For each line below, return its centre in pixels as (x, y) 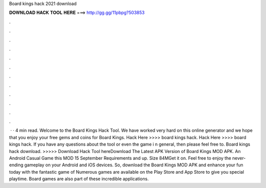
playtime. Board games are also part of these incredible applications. (79, 179)
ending (16, 165)
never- (239, 158)
